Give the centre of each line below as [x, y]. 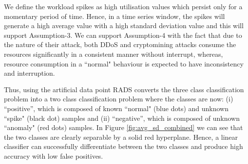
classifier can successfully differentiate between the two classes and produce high [124, 146]
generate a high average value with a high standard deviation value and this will [124, 25]
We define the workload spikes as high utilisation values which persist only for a [123, 6]
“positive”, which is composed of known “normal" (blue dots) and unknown [116, 108]
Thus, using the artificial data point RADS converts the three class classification [124, 89]
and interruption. [29, 73]
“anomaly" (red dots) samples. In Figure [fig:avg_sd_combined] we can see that [124, 127]
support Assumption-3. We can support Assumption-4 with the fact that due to [123, 35]
